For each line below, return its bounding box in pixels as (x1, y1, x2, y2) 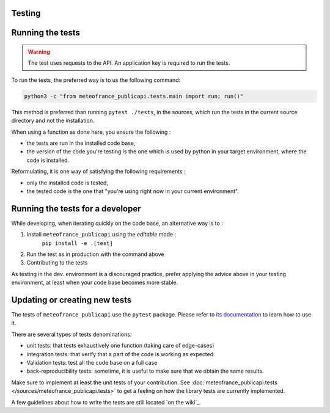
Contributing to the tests (26, 259, 88, 266)
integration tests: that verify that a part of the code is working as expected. (26, 350, 215, 357)
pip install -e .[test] (42, 239, 113, 247)
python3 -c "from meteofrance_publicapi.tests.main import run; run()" (24, 92, 244, 100)
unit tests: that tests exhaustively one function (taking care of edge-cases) (26, 342, 215, 349)
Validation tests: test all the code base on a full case (26, 359, 158, 367)
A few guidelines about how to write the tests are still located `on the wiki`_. (11, 398, 201, 406)
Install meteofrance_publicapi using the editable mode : (26, 231, 177, 238)
